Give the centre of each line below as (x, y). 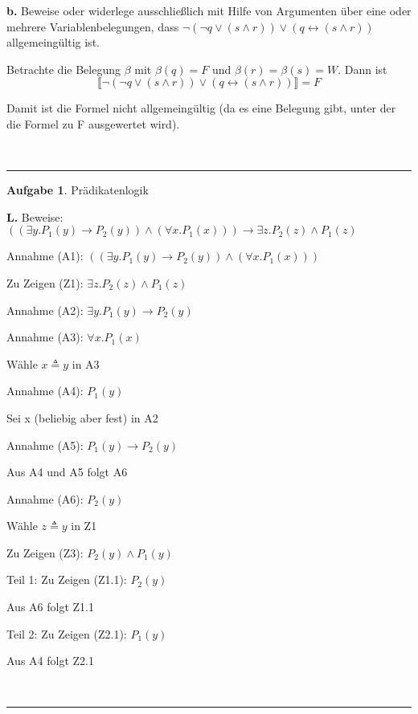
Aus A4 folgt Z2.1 (50, 661)
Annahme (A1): (45, 256)
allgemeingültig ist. (53, 42)
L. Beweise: (35, 216)
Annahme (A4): (45, 391)
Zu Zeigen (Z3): (45, 552)
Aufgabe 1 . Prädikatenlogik (78, 190)
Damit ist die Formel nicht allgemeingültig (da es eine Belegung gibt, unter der (201, 108)
